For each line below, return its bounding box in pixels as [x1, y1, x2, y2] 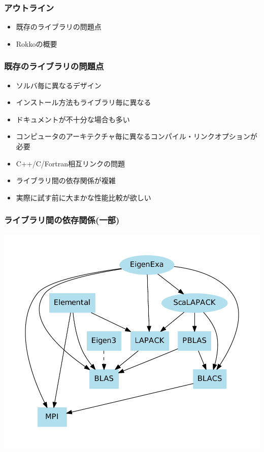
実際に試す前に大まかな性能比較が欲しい [16, 192, 151, 202]
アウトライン [4, 1, 54, 14]
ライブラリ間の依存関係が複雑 [16, 175, 116, 186]
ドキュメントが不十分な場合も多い [16, 114, 130, 124]
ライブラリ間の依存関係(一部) [4, 214, 120, 226]
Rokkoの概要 [16, 38, 57, 49]
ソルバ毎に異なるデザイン [16, 80, 102, 90]
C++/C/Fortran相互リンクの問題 [16, 158, 125, 168]
